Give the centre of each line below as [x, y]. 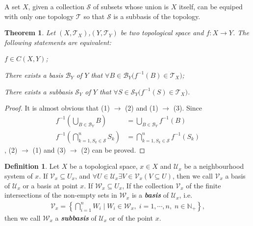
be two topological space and [162, 33]
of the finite [203, 185]
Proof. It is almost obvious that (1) [57, 108]
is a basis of [150, 195]
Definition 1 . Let [32, 166]
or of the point [131, 217]
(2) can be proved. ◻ [113, 149]
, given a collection [56, 6]
